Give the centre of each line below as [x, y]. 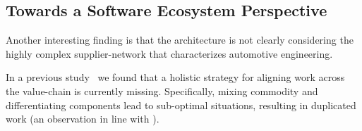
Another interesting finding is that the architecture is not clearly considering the [180, 40]
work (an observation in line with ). [83, 119]
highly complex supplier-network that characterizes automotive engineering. [169, 53]
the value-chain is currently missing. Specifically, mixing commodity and [162, 91]
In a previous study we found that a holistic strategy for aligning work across [175, 77]
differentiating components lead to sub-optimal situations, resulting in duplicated [181, 105]
